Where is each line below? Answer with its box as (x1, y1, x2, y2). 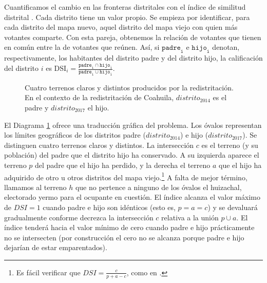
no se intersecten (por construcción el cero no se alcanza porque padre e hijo (4, 232, 244, 242)
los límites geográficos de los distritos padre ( (4, 129, 146, 140)
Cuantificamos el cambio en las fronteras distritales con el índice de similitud (4, 2, 246, 12)
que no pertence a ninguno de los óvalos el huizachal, (75, 181, 242, 192)
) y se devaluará (207, 202, 258, 212)
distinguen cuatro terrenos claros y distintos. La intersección (4, 139, 194, 150)
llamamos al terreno (4, 181, 67, 192)
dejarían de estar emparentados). (4, 242, 107, 253)
